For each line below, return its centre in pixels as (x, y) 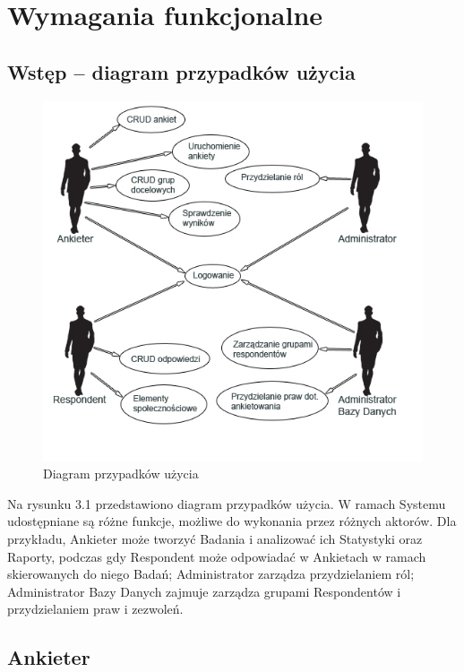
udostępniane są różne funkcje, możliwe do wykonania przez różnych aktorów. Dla (232, 521)
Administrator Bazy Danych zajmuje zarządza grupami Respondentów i (204, 591)
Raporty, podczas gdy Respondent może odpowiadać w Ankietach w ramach (217, 556)
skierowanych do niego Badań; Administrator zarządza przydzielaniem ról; (211, 574)
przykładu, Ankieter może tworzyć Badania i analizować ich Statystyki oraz (215, 538)
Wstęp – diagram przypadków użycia (181, 71)
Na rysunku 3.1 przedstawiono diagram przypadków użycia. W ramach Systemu (227, 503)
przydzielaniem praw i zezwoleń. (95, 609)
